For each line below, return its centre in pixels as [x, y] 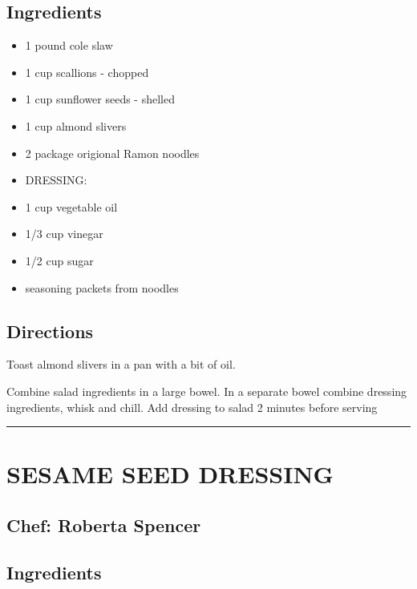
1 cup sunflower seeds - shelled [100, 99]
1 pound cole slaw [69, 45]
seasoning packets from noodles [102, 287]
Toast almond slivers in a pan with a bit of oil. [121, 364]
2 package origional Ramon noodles [112, 153]
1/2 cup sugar [59, 260]
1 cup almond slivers [76, 125]
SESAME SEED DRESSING [170, 474]
